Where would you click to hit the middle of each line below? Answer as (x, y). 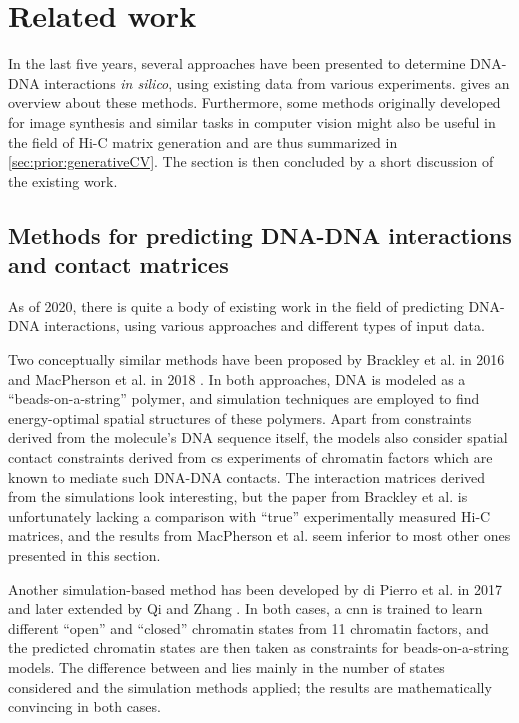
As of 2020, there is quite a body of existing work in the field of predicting (236, 305)
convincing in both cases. (84, 706)
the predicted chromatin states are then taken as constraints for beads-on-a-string (258, 647)
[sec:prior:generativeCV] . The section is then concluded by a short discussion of (251, 161)
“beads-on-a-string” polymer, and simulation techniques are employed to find (244, 398)
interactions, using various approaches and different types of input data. (264, 325)
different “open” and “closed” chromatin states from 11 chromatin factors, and (248, 627)
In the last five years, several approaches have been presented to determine (237, 63)
